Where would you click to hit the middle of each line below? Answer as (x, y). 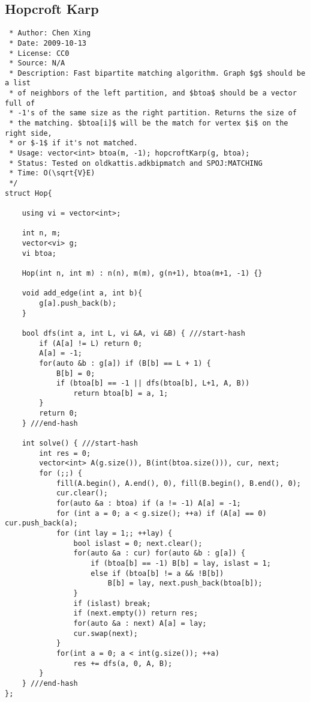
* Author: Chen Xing (50, 33)
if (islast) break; (112, 603)
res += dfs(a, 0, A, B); (123, 663)
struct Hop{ (28, 193)
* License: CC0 (39, 53)
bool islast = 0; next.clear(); (138, 543)
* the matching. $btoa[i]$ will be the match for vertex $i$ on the (149, 123)
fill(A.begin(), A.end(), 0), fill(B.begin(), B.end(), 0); (178, 483)
